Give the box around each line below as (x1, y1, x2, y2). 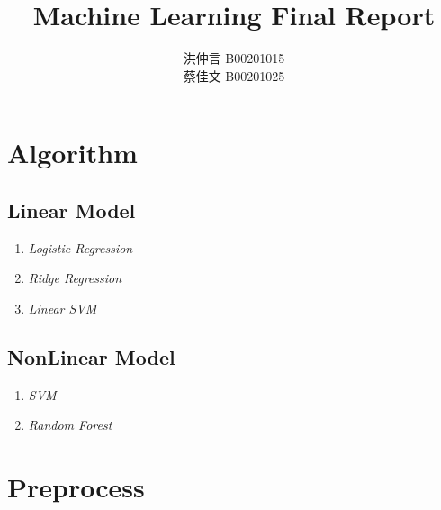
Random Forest (28, 415, 112, 434)
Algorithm (7, 134, 138, 171)
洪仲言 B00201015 (183, 49, 285, 68)
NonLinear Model (7, 342, 175, 370)
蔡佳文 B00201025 (183, 66, 285, 85)
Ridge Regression (28, 269, 122, 287)
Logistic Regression (28, 238, 133, 257)
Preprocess (7, 469, 145, 505)
